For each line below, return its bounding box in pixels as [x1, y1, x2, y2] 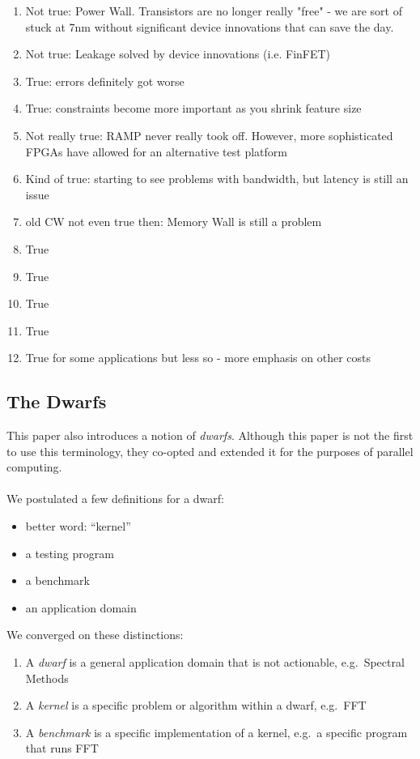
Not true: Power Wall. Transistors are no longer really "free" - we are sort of [25, 2, 402, 19]
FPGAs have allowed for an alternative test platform [25, 143, 287, 160]
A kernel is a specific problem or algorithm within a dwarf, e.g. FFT [25, 697, 367, 714]
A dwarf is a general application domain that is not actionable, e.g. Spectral [25, 654, 405, 671]
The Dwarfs [6, 389, 107, 414]
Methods [25, 669, 69, 686]
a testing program [25, 544, 114, 561]
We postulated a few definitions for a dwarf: [6, 490, 224, 507]
